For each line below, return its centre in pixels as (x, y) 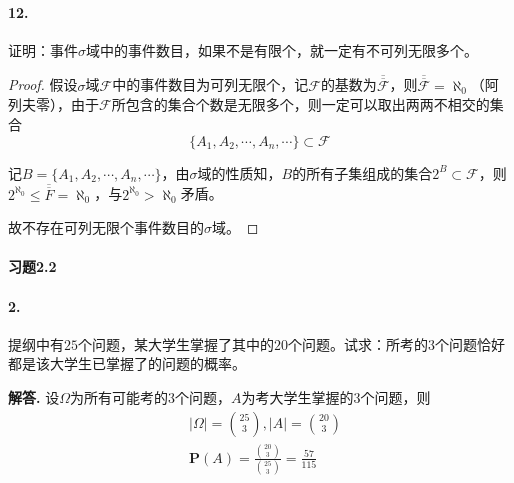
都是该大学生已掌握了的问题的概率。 (127, 363)
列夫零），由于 (53, 104)
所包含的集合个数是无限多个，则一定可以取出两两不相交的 (300, 104)
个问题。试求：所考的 (358, 343)
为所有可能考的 (118, 397)
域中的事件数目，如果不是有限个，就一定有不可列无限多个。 (282, 49)
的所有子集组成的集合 (362, 172)
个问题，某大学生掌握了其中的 (176, 343)
